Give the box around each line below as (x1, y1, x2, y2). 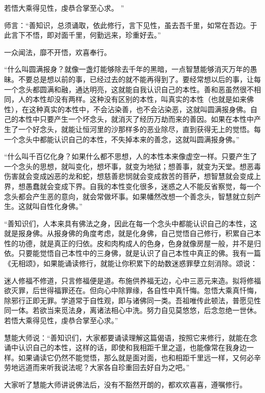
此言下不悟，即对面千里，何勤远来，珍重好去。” (4, 30, 161, 40)
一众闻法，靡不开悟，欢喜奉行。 (4, 46, 111, 57)
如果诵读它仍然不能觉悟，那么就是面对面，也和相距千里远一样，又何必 (18, 352, 254, 362)
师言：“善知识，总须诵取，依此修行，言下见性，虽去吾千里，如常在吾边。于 (4, 19, 257, 30)
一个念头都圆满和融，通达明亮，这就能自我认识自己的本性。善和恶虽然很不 (4, 84, 254, 94)
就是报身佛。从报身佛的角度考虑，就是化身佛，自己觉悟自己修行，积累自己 (4, 228, 254, 239)
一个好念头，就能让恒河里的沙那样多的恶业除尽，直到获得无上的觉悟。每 (18, 123, 261, 134)
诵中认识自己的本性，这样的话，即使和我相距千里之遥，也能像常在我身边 (4, 342, 247, 353)
